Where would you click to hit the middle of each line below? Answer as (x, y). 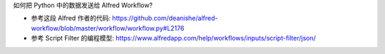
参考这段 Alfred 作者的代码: (71, 18)
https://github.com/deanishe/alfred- (165, 18)
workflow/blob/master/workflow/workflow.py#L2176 (108, 28)
